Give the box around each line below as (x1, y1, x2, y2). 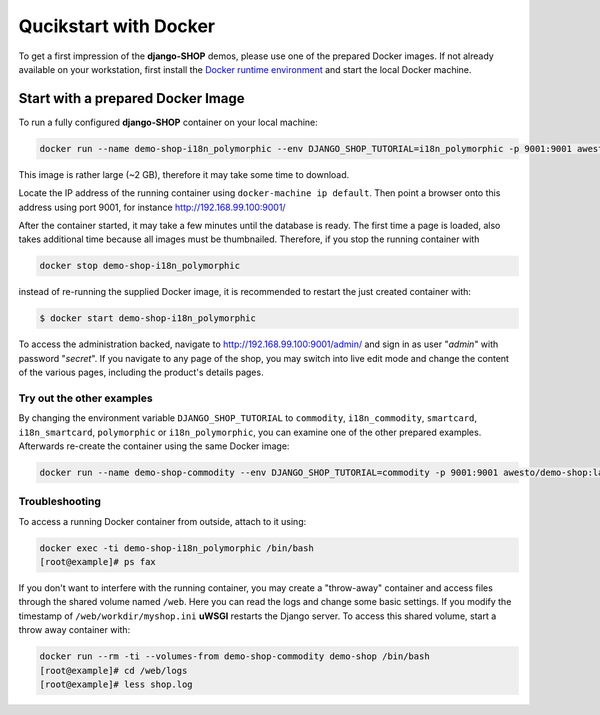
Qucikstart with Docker (18, 15, 215, 37)
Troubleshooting (18, 495, 102, 509)
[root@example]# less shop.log (39, 679, 194, 690)
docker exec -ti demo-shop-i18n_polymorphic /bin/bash (39, 542, 314, 554)
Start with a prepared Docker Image (18, 90, 245, 107)
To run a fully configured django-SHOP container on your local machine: (18, 116, 319, 128)
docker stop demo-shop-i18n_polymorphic (39, 260, 240, 272)
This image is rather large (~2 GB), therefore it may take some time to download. (18, 168, 350, 180)
